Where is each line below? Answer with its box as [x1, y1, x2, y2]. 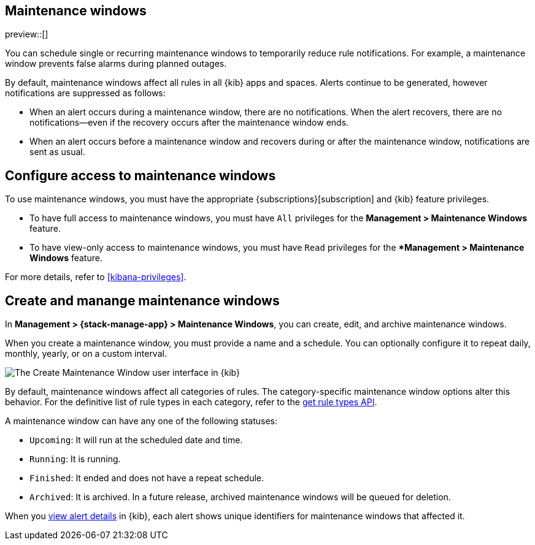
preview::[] [5, 29, 48, 40]
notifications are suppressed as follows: [5, 88, 166, 99]
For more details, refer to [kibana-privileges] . [5, 272, 187, 283]
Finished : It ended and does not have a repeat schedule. [29, 473, 264, 484]
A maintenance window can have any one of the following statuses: [5, 416, 277, 427]
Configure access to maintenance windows [5, 167, 276, 183]
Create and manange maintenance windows [5, 292, 280, 308]
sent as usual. [29, 147, 85, 158]
